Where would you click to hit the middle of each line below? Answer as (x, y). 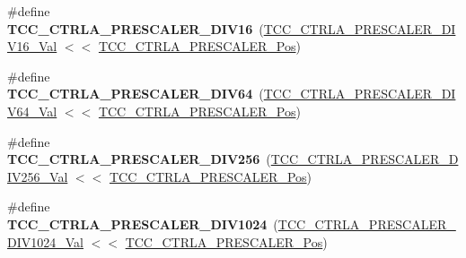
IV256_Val (38, 176)
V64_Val (32, 111)
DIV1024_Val (45, 241)
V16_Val (32, 46)
